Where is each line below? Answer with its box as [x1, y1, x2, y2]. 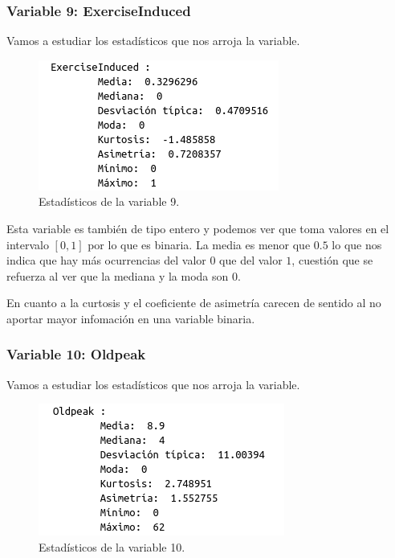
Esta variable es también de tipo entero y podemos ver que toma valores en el [6, 220, 389, 236]
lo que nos [332, 236, 382, 252]
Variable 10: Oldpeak [6, 344, 146, 364]
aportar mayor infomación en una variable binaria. [6, 310, 255, 326]
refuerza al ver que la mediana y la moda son [6, 267, 229, 284]
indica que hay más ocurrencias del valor [6, 252, 206, 269]
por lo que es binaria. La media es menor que [88, 236, 311, 252]
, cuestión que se [291, 252, 373, 269]
